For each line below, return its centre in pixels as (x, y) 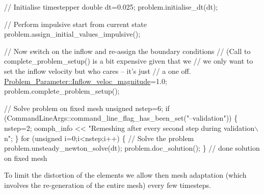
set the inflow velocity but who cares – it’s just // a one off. (98, 71)
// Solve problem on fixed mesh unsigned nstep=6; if (87, 108)
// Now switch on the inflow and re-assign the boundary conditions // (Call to (127, 51)
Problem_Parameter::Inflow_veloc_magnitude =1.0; (86, 81)
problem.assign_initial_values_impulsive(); (72, 34)
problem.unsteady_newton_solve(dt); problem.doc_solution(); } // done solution (132, 148)
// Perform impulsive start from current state (75, 24)
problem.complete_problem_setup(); (62, 91)
